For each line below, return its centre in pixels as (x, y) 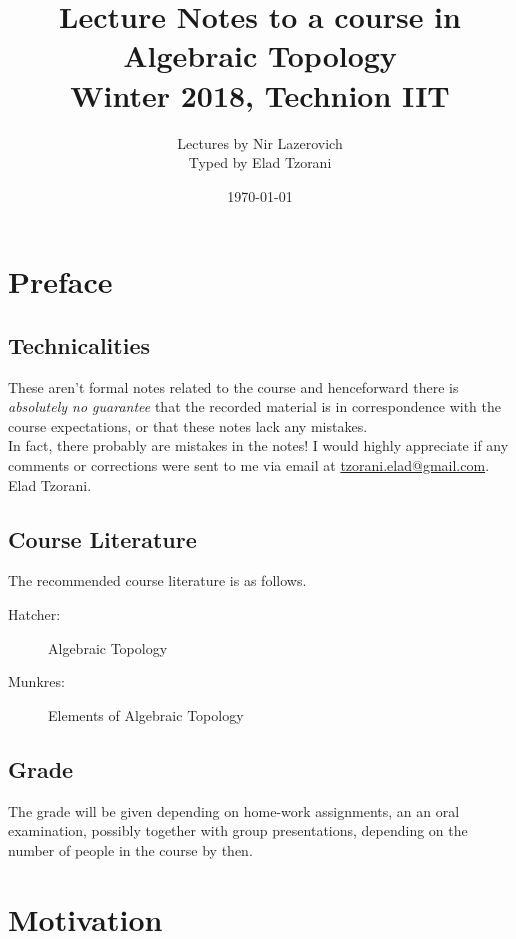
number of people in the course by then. (130, 849)
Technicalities (79, 344)
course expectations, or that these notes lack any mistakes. (188, 425)
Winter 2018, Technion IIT (260, 94)
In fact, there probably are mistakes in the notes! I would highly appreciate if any (258, 445)
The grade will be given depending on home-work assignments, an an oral (234, 810)
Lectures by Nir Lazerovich (260, 142)
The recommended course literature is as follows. (157, 580)
